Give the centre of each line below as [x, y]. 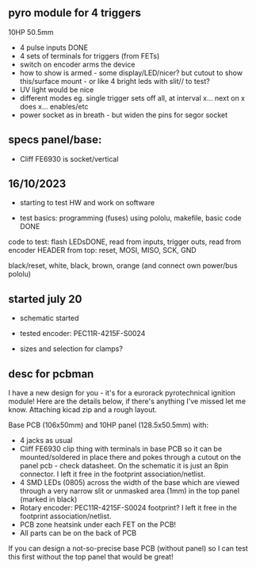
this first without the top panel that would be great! [91, 557]
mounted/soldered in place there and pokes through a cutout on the [130, 457]
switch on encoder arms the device [77, 64]
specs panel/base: [55, 140]
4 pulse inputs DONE [54, 48]
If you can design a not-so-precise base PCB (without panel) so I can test [128, 548]
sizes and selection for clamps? [71, 349]
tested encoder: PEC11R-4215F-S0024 [82, 334]
